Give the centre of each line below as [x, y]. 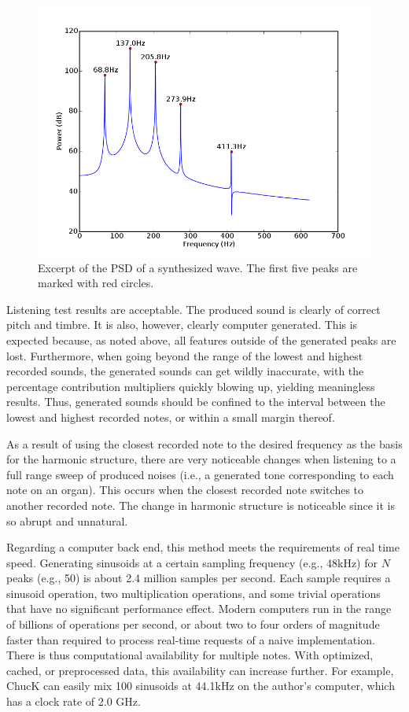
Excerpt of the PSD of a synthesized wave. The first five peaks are [198, 267]
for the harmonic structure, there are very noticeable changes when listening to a [201, 459]
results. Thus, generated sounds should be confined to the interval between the [196, 402]
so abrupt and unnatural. [67, 520]
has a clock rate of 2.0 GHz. [74, 701]
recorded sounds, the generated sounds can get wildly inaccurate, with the [185, 371]
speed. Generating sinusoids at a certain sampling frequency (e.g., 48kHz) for [192, 562]
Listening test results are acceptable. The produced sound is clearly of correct [193, 309]
